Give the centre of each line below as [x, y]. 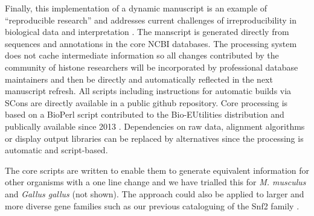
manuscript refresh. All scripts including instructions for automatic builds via [148, 91]
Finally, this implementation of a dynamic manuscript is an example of [136, 8]
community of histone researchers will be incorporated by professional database [152, 67]
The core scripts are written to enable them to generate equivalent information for [157, 170]
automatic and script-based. [56, 150]
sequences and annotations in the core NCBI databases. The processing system [151, 43]
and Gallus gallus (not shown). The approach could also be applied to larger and [155, 193]
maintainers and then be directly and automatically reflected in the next [139, 79]
